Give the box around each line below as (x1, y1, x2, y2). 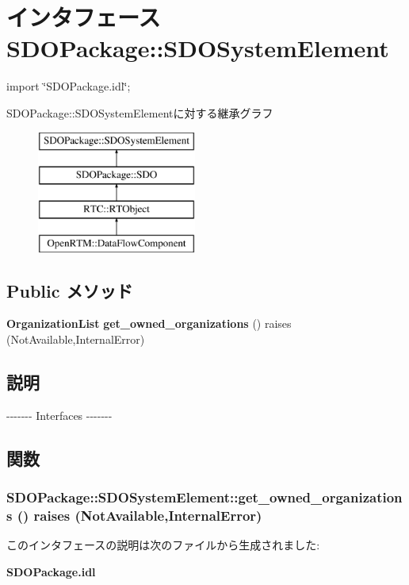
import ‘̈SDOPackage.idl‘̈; (6, 78, 131, 94)
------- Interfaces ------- (6, 406, 113, 423)
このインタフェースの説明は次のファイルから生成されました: (6, 537, 320, 553)
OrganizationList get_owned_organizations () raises (6, 315, 292, 332)
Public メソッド (6, 278, 133, 302)
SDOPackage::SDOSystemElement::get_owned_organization (6, 487, 403, 507)
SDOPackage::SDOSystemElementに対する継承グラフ (6, 104, 273, 121)
